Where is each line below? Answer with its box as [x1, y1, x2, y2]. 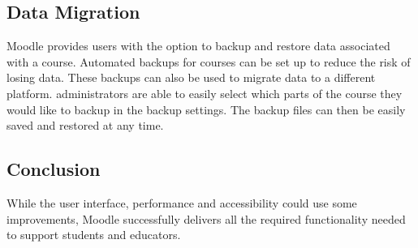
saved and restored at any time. [6, 117, 164, 134]
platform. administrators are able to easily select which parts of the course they [6, 84, 403, 101]
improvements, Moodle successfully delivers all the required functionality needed [6, 210, 406, 227]
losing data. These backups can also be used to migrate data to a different [6, 69, 376, 86]
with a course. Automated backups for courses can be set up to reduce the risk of [6, 53, 411, 70]
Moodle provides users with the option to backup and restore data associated [6, 37, 390, 54]
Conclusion [6, 156, 101, 182]
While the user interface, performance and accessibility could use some [6, 194, 357, 211]
